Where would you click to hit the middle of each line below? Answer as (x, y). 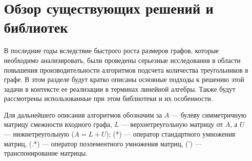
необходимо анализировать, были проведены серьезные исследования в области (122, 60)
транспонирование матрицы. (46, 153)
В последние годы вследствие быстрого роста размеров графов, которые (111, 50)
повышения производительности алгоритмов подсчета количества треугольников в (126, 70)
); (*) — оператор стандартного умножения (171, 134)
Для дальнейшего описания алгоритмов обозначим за (83, 114)
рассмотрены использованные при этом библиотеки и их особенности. (109, 98)
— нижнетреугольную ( (39, 134)
